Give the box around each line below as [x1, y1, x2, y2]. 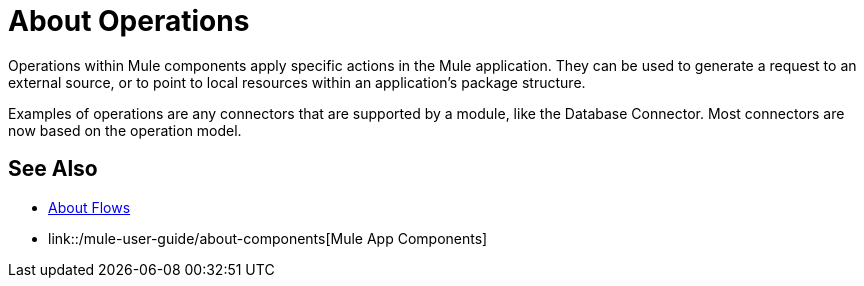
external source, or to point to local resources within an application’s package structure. [8, 73, 586, 91]
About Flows [48, 198, 131, 216]
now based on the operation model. [8, 121, 242, 139]
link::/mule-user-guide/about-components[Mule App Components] [48, 229, 488, 247]
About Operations [8, 4, 250, 38]
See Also [8, 156, 98, 182]
